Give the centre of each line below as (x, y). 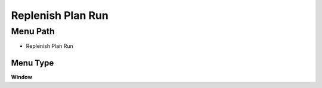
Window (22, 77)
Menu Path (33, 31)
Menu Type (32, 63)
